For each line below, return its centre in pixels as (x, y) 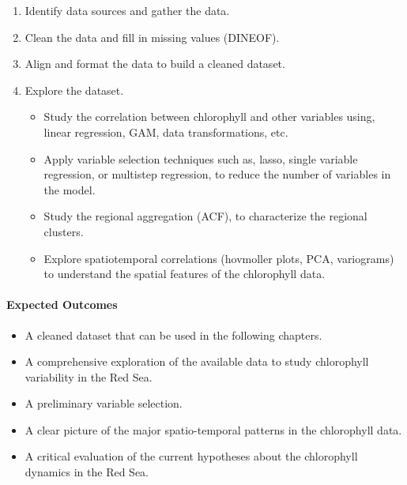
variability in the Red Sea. (89, 376)
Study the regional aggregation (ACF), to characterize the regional (205, 216)
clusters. (64, 231)
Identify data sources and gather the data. (127, 10)
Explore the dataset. (74, 90)
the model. (70, 189)
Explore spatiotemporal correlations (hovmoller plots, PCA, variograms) (219, 258)
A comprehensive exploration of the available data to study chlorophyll (197, 361)
